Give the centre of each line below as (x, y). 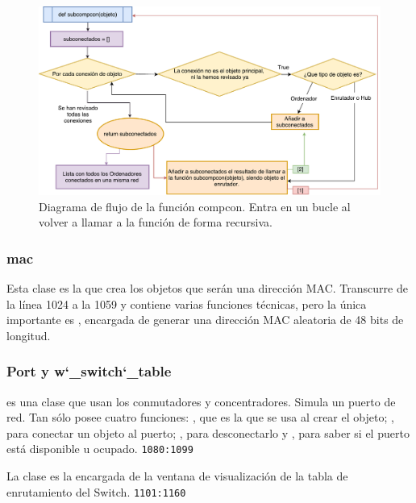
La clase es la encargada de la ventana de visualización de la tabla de (177, 475)
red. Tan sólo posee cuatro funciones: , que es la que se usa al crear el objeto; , (200, 417)
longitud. (29, 335)
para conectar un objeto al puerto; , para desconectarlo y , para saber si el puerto (208, 432)
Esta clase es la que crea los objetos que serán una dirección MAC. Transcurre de (207, 287)
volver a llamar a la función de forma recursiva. (156, 222)
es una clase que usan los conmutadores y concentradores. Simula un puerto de (201, 401)
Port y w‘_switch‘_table (89, 371)
